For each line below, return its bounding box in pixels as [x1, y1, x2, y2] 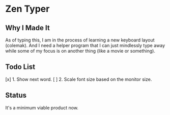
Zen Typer [5, 3, 50, 15]
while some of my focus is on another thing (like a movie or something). [5, 48, 155, 54]
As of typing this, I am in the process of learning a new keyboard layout [5, 37, 155, 43]
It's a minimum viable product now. [5, 104, 79, 110]
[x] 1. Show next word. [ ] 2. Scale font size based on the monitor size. [5, 76, 152, 82]
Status [5, 91, 27, 100]
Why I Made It [5, 24, 50, 32]
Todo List [5, 62, 36, 72]
